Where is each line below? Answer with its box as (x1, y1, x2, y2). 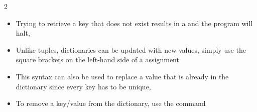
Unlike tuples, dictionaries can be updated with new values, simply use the (16, 44, 246, 55)
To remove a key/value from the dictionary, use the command (16, 98, 206, 108)
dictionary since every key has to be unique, (16, 81, 151, 91)
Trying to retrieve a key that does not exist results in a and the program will (16, 18, 253, 28)
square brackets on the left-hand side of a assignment (16, 54, 179, 65)
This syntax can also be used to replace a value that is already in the (16, 71, 229, 81)
